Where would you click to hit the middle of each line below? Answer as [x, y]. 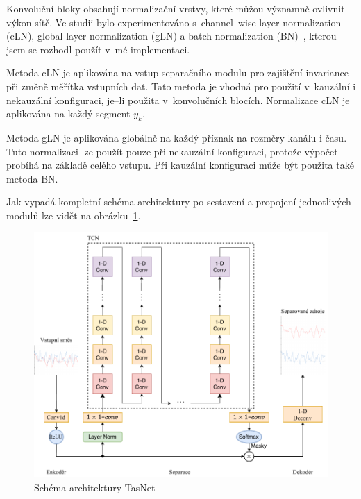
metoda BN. [32, 178]
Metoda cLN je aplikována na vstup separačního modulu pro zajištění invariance [177, 73]
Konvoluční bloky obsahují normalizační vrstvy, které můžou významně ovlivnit [176, 8]
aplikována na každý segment [68, 113]
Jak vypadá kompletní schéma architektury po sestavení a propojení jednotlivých [179, 202]
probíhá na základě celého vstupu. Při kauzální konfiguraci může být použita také [180, 165]
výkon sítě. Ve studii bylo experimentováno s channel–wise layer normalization [174, 22]
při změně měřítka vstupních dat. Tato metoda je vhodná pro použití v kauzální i [181, 86]
